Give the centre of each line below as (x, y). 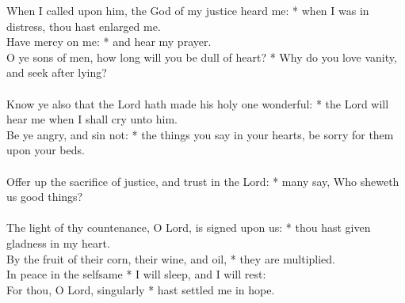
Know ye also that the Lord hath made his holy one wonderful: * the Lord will (198, 103)
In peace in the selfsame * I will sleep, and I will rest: (136, 274)
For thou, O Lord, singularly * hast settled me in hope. (141, 289)
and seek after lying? (57, 72)
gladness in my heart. (58, 242)
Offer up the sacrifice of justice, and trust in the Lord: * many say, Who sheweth (203, 181)
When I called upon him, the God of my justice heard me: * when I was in (188, 10)
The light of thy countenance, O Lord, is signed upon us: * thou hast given (189, 227)
